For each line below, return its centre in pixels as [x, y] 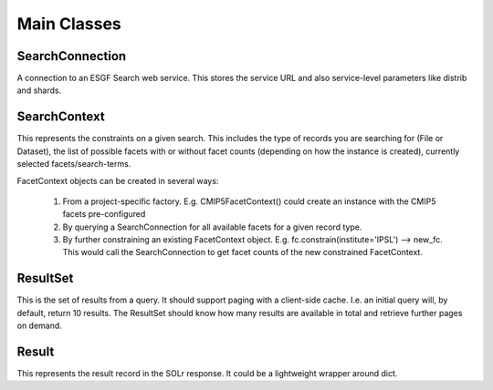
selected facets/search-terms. [74, 164]
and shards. [39, 90]
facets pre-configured [104, 214]
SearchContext [61, 117]
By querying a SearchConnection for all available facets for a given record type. [212, 227]
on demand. [40, 326]
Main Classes [69, 24]
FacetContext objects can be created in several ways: [118, 180]
